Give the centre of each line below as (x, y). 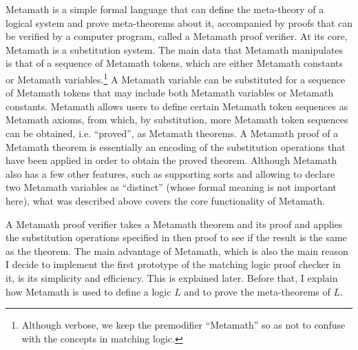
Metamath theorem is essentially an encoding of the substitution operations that (176, 146)
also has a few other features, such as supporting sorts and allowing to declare (170, 173)
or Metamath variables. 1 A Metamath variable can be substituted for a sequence (176, 78)
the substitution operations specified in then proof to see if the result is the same (176, 237)
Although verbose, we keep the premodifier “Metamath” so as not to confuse (183, 325)
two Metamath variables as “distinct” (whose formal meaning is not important (171, 187)
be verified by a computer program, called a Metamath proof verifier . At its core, (177, 36)
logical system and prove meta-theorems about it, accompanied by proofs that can (179, 22)
